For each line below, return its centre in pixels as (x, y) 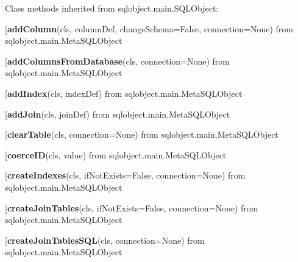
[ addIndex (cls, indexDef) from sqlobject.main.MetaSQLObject (124, 93)
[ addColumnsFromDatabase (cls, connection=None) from (117, 61)
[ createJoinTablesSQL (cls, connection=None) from (105, 240)
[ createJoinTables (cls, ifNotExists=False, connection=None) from (132, 207)
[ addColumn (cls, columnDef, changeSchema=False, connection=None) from (149, 28)
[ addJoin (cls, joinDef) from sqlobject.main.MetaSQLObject (118, 114)
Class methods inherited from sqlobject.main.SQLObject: (112, 8)
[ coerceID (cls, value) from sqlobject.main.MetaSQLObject (116, 154)
